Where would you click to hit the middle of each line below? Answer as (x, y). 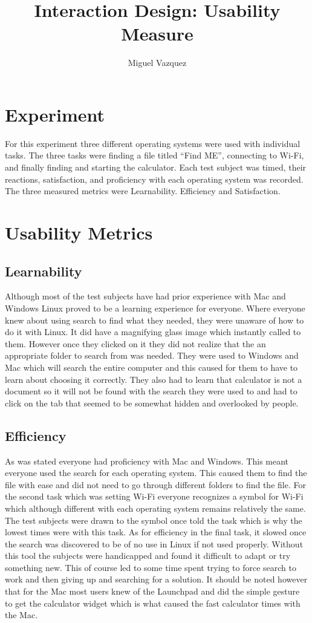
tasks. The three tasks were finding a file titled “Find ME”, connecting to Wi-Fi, (154, 155)
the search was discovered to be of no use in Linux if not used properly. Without (154, 543)
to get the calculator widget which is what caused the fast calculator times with (153, 603)
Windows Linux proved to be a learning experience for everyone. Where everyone (155, 308)
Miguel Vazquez (157, 63)
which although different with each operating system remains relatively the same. (155, 508)
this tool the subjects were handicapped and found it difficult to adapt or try (148, 556)
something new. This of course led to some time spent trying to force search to (151, 567)
